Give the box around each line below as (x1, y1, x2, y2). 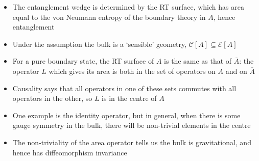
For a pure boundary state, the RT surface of (12, 56, 154, 66)
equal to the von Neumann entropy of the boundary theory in (12, 11, 206, 22)
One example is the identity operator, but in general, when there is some (12, 110, 241, 120)
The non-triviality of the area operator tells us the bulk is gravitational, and (12, 137, 251, 147)
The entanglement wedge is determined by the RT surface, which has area (12, 2, 244, 12)
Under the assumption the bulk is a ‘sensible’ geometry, (12, 38, 187, 49)
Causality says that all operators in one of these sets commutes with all (12, 83, 237, 93)
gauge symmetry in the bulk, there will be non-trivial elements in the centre (12, 120, 251, 130)
